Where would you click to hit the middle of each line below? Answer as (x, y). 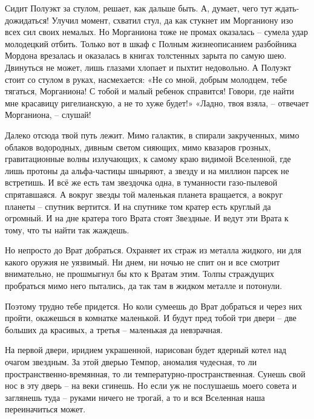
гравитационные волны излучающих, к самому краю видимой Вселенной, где (148, 159)
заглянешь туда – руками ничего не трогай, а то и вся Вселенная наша (135, 397)
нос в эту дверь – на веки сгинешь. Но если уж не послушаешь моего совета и (151, 385)
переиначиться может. (45, 409)
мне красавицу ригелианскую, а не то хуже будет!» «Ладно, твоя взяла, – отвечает (157, 102)
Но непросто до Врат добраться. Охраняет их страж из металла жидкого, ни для (153, 250)
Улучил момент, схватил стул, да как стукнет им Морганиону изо (172, 20)
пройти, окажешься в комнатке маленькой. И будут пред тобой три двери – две (151, 318)
